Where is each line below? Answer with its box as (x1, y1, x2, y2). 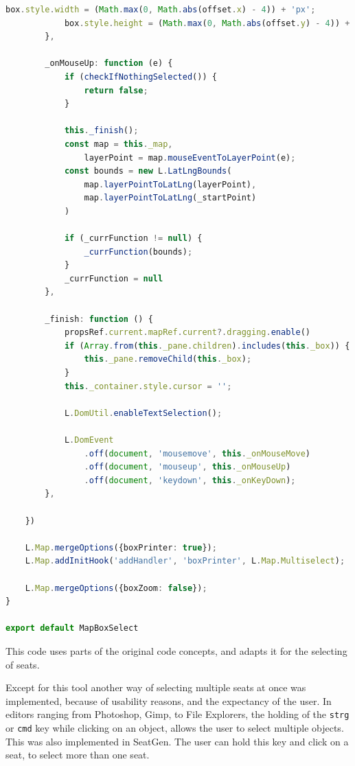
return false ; (84, 85, 148, 95)
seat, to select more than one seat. (5, 747, 150, 762)
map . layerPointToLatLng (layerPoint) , (84, 179, 257, 189)
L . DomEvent (64, 435, 114, 445)
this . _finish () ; (64, 126, 139, 136)
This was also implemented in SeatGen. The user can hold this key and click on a (5, 734, 349, 748)
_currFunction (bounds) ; (84, 246, 193, 257)
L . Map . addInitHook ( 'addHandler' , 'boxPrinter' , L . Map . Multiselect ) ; (25, 556, 345, 566)
